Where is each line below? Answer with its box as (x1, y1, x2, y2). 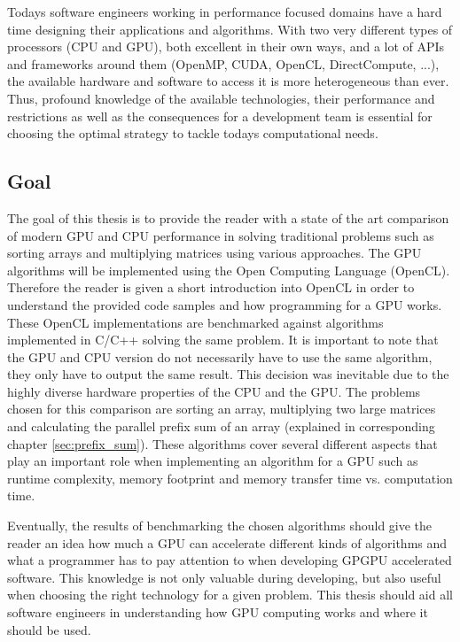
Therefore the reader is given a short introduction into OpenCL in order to (7, 278, 415, 297)
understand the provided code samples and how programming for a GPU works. (7, 295, 442, 313)
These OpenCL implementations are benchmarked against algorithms (7, 313, 384, 331)
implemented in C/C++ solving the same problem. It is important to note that (7, 330, 439, 349)
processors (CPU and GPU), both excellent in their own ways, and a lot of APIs (7, 37, 445, 56)
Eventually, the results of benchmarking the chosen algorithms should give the (7, 516, 433, 535)
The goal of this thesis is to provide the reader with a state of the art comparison (7, 208, 449, 227)
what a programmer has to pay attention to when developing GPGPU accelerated (7, 551, 452, 569)
